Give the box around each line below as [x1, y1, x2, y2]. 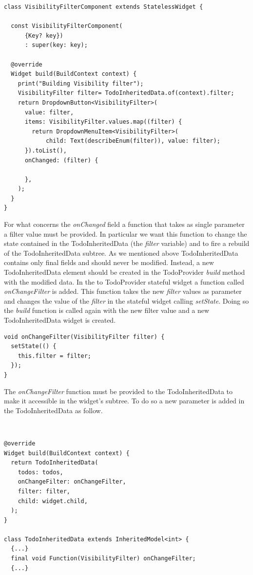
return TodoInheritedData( [11, 459, 98, 466]
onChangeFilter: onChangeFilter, [18, 478, 126, 486]
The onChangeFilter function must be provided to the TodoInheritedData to [4, 386, 233, 396]
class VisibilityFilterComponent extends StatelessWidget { [4, 3, 203, 10]
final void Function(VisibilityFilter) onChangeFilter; [11, 555, 196, 562]
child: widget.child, [18, 497, 88, 505]
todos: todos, [18, 468, 63, 476]
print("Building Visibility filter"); [18, 80, 144, 87]
